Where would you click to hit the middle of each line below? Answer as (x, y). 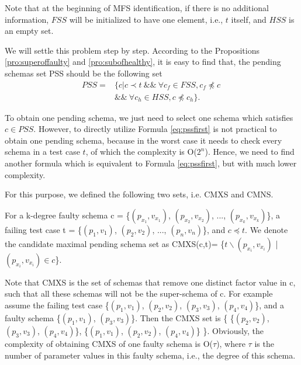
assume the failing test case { (57, 305)
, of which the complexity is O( (141, 152)
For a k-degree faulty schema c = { (68, 215)
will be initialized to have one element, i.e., (146, 19)
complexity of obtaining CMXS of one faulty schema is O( (109, 343)
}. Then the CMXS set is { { (183, 317)
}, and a (269, 305)
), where (231, 343)
